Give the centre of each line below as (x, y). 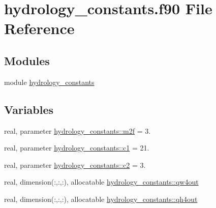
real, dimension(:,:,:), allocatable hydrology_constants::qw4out (101, 182)
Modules (27, 60)
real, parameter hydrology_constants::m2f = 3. (78, 130)
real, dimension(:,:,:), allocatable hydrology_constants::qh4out (101, 199)
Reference (39, 28)
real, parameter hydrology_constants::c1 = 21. (77, 148)
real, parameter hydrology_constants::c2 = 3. (75, 165)
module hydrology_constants (49, 82)
